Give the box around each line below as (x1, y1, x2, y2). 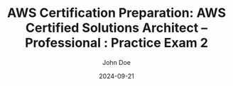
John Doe (102, 58, 131, 66)
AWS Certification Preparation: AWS (6, 5, 227, 21)
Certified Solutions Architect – (25, 20, 208, 36)
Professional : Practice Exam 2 (24, 35, 209, 51)
